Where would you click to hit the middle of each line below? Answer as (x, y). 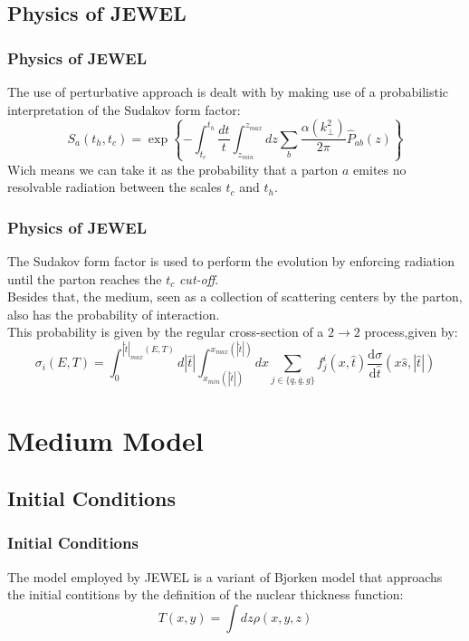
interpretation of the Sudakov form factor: (124, 109)
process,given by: (411, 332)
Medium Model (105, 440)
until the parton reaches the (85, 278)
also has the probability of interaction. (114, 314)
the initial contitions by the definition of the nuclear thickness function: (206, 594)
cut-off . (199, 278)
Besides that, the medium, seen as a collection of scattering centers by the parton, (235, 297)
